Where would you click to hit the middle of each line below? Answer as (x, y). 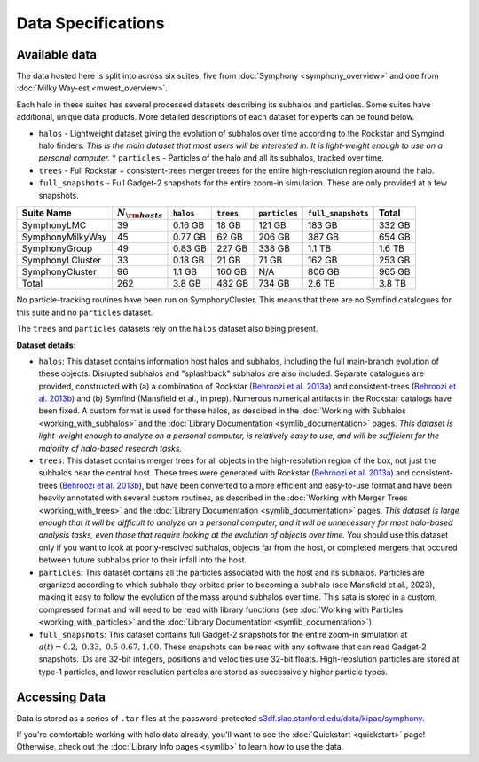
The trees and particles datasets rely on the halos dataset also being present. (167, 329)
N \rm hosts (140, 214)
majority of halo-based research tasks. (110, 448)
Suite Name (47, 213)
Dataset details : (46, 345)
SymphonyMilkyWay (64, 237)
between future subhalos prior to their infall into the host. (143, 560)
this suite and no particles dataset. (85, 312)
